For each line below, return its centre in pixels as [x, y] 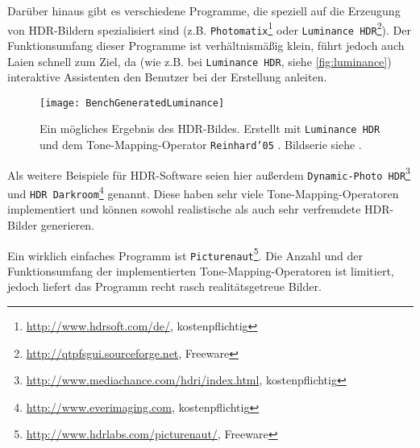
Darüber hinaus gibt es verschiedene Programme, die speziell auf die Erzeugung [204, 10]
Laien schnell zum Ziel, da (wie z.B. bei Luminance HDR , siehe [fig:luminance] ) [200, 61]
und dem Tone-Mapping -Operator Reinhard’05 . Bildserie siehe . [201, 145]
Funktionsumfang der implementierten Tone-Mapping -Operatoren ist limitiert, [201, 270]
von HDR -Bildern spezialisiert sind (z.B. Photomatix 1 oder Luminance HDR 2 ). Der [209, 28]
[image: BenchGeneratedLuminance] [132, 103]
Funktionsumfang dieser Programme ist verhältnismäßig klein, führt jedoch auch [206, 45]
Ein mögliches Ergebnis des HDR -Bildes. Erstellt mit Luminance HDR [210, 129]
